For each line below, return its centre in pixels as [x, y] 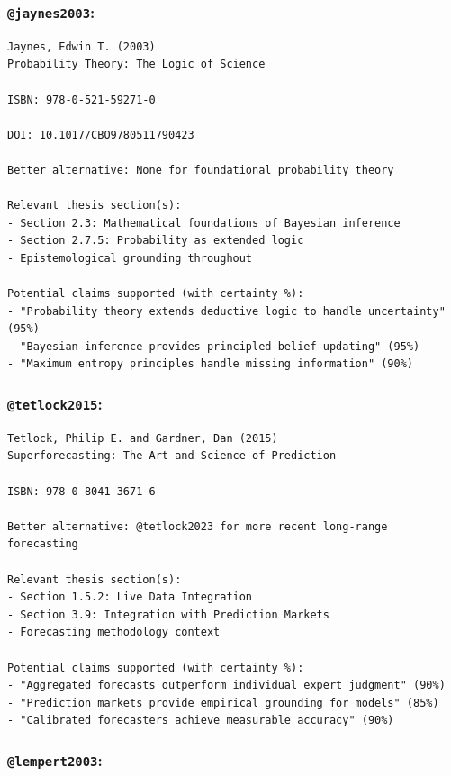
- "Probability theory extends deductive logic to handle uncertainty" [226, 311]
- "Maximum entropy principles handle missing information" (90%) [211, 364]
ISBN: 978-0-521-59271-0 [81, 99]
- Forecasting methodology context [114, 632]
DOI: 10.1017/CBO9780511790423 [101, 135]
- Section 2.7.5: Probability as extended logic [156, 241]
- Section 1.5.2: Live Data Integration [130, 597]
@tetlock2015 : [55, 403]
